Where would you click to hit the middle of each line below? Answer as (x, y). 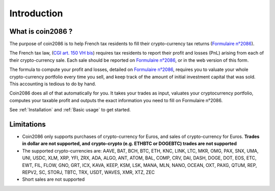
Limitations (28, 124)
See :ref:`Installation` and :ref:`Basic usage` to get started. (70, 110)
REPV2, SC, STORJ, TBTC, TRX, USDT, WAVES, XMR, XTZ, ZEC (89, 172)
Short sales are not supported (53, 179)
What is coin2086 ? (41, 31)
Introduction (36, 13)
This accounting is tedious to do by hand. (53, 84)
